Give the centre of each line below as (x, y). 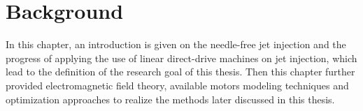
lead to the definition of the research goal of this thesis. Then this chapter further (180, 72)
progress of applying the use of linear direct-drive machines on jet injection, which (181, 58)
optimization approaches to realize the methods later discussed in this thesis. (170, 99)
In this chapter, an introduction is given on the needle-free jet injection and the (176, 44)
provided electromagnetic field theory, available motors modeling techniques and (177, 85)
